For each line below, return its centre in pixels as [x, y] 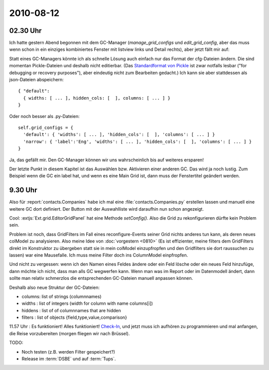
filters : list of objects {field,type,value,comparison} [74, 317]
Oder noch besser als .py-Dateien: [44, 116]
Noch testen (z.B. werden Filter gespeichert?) [68, 352]
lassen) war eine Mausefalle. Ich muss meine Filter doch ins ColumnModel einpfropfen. [99, 255]
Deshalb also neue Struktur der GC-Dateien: [54, 287]
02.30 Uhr [25, 31]
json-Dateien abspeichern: [37, 80]
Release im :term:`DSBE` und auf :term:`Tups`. [69, 359]
